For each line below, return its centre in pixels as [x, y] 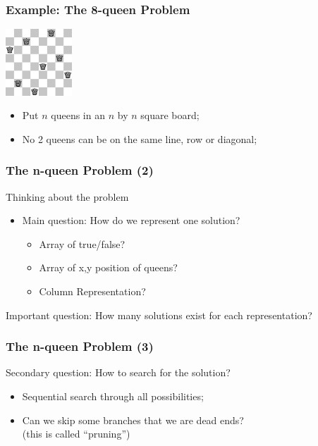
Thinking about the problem [67, 196]
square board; [170, 115]
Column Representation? [92, 291]
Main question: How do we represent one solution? [131, 220]
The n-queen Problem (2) [80, 170]
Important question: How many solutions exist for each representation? [159, 315]
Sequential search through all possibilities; [113, 396]
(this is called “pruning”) [76, 434]
